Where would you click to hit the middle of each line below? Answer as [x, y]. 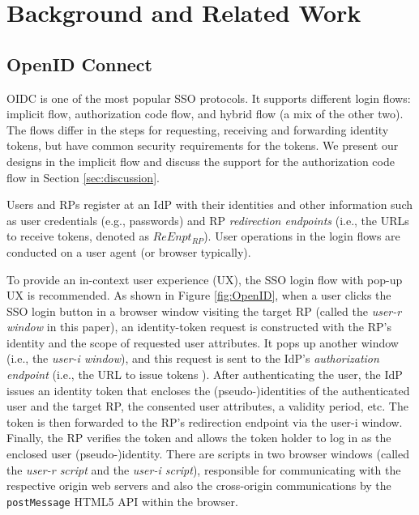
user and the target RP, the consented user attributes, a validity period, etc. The [207, 406]
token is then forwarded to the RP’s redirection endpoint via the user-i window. [205, 421]
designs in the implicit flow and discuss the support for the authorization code [201, 161]
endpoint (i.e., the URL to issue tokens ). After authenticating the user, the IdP [205, 375]
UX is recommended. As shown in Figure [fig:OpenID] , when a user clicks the [199, 295]
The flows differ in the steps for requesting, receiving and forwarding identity [198, 129]
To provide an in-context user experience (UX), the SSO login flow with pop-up [205, 279]
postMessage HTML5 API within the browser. [122, 501]
